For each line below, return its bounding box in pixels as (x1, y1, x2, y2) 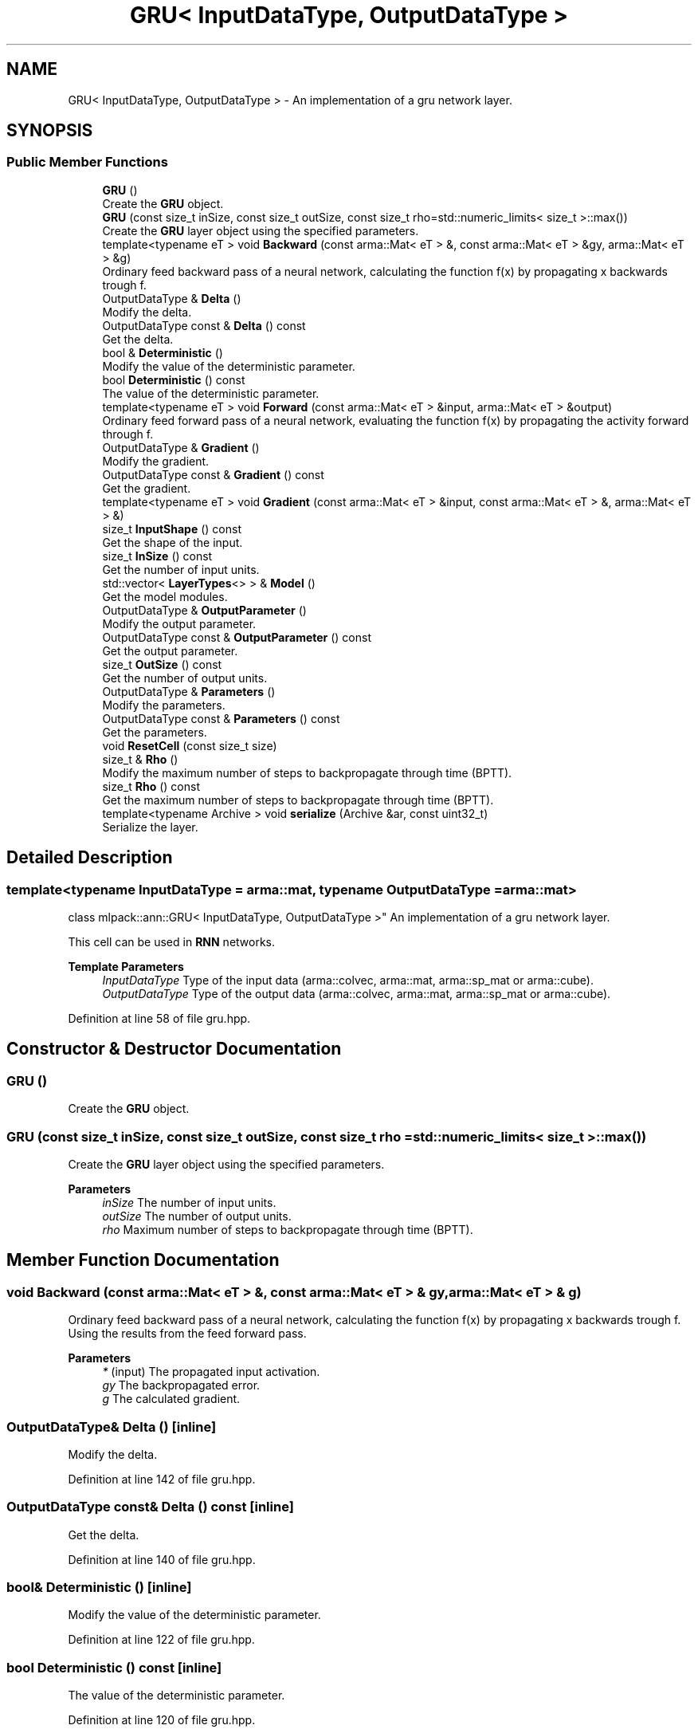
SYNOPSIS (6, 120, 93, 141)
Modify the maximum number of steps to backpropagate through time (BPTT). (102, 765, 512, 780)
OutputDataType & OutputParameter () (102, 603, 307, 617)
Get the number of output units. (102, 670, 268, 685)
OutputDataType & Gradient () (102, 440, 260, 454)
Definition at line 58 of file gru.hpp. (68, 1012, 251, 1026)
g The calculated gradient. (102, 1392, 241, 1406)
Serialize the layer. (102, 819, 198, 834)
